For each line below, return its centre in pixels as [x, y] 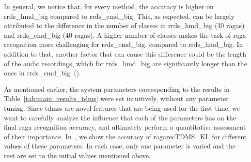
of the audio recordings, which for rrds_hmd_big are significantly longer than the [125, 63]
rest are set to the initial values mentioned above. [77, 155]
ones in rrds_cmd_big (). [42, 73]
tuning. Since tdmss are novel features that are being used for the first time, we [122, 108]
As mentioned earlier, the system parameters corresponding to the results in [117, 89]
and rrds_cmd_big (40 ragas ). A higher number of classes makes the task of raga [125, 35]
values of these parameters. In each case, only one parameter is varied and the [120, 146]
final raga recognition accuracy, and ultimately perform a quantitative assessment [125, 127]
